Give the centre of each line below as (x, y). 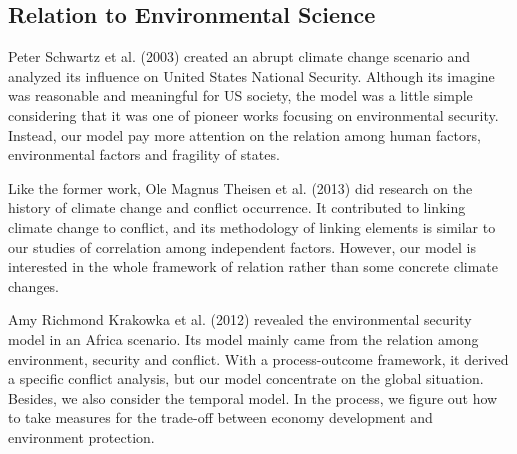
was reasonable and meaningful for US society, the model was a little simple (240, 95)
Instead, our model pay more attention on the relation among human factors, (244, 134)
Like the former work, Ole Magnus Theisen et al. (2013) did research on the (240, 187)
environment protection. (81, 436)
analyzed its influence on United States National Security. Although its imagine (251, 75)
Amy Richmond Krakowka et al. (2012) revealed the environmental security (240, 319)
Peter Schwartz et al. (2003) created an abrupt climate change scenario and (239, 56)
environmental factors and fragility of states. (144, 154)
